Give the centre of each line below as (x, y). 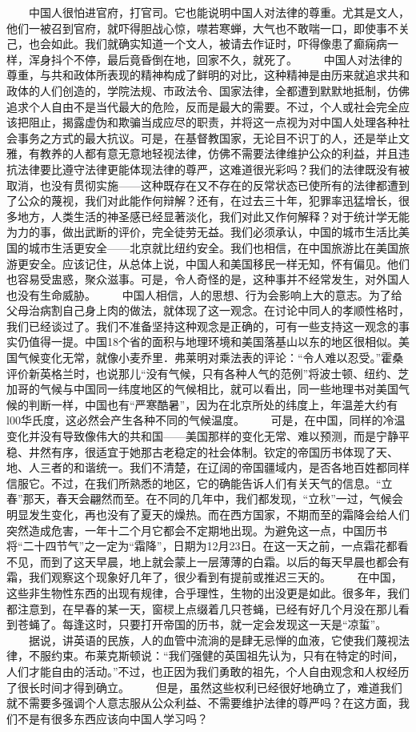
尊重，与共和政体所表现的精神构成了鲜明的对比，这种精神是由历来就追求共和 (208, 75)
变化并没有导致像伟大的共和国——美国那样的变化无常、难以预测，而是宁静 (202, 436)
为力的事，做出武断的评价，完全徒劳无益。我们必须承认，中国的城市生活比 (202, 232)
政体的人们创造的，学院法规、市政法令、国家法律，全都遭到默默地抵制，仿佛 (208, 90)
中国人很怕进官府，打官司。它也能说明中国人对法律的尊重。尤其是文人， (219, 12)
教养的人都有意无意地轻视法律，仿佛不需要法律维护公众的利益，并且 (219, 153)
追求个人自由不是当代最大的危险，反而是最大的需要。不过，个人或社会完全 (202, 106)
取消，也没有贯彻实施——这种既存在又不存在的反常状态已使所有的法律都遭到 (208, 185)
